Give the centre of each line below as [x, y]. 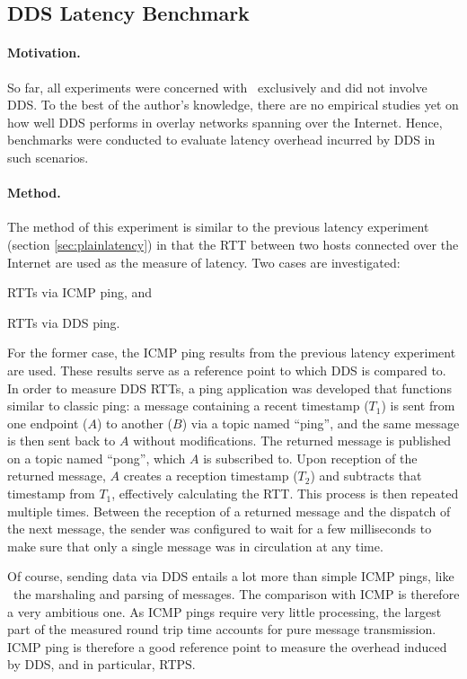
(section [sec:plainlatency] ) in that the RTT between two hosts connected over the [233, 244]
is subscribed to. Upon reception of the [310, 458]
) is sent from [418, 406]
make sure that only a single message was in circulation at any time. [195, 546]
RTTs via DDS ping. [64, 322]
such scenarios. [48, 157]
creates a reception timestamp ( [211, 476]
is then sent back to [62, 441]
